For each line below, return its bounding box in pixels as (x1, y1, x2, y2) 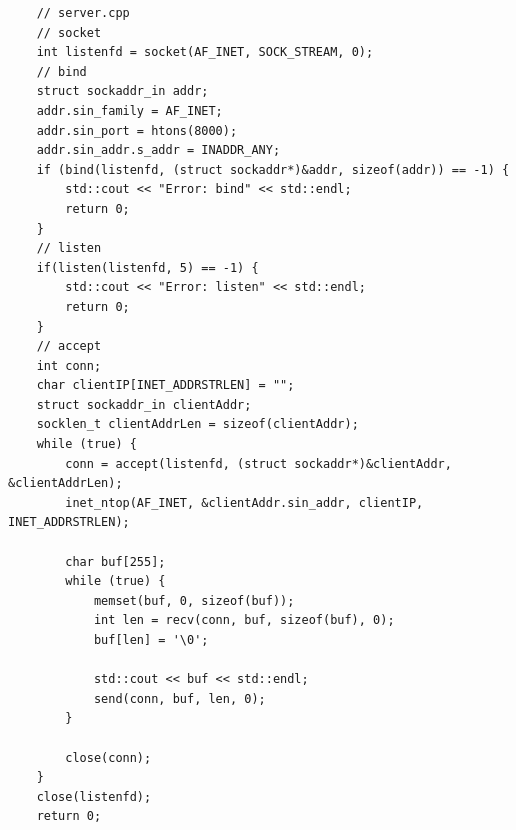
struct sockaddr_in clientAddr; (36, 397, 252, 412)
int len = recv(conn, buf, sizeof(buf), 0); (93, 613, 395, 628)
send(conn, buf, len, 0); (93, 691, 266, 706)
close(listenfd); (36, 789, 152, 804)
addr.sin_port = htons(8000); (36, 123, 238, 138)
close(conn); (65, 750, 152, 765)
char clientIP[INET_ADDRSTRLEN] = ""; (36, 378, 295, 393)
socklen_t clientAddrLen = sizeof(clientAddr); (36, 417, 359, 432)
